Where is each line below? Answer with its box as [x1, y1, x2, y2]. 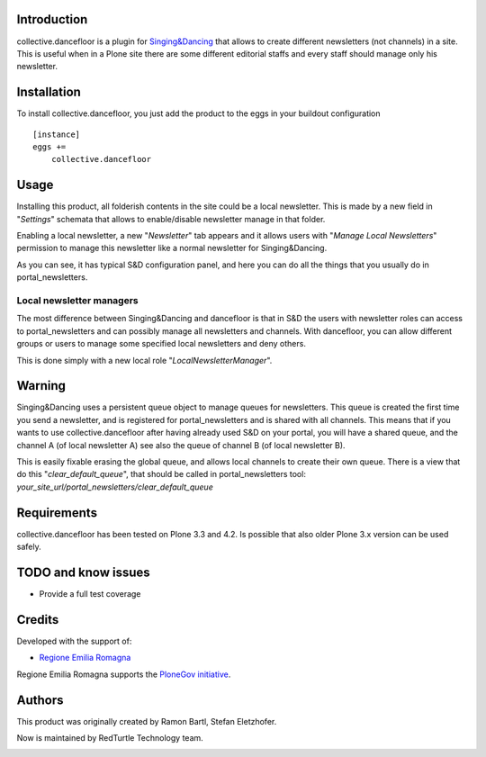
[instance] [32, 129, 81, 140]
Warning [16, 378, 67, 393]
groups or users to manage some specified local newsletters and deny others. [16, 338, 306, 349]
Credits [16, 612, 59, 627]
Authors [16, 692, 64, 707]
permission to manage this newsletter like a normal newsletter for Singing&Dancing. [16, 243, 328, 254]
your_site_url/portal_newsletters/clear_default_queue [16, 482, 213, 492]
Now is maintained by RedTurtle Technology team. [16, 732, 204, 743]
